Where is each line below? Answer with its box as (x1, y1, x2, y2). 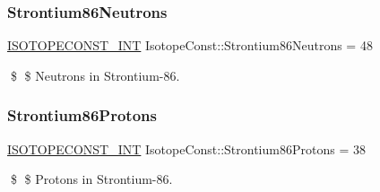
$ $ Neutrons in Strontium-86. (10, 65, 180, 84)
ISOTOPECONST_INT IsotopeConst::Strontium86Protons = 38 (7, 139, 366, 158)
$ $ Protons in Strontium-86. (10, 170, 173, 188)
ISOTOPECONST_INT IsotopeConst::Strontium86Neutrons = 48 (7, 36, 373, 55)
